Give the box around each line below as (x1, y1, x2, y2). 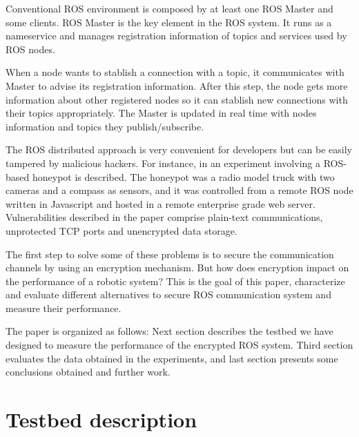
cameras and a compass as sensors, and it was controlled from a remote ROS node (6, 183, 353, 197)
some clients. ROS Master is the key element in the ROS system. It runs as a (6, 14, 332, 29)
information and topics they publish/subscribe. (6, 119, 204, 133)
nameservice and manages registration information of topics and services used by (6, 28, 347, 43)
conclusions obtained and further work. (6, 365, 171, 379)
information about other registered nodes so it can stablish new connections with (6, 92, 348, 106)
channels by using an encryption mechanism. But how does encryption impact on (6, 260, 349, 275)
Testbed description (6, 405, 197, 434)
